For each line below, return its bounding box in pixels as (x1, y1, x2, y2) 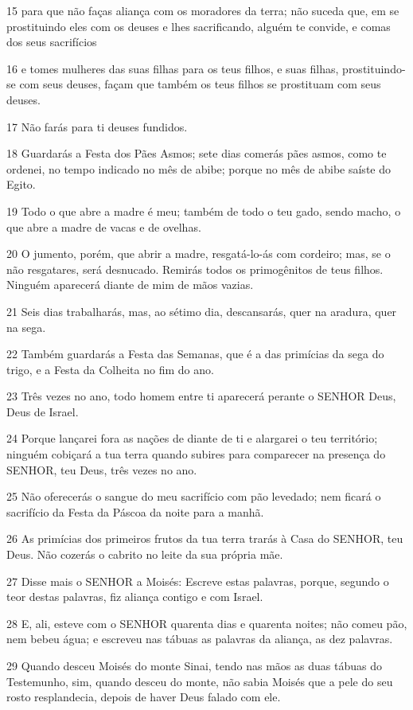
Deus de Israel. (6, 403, 79, 419)
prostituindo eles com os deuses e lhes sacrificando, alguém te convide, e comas (6, 18, 391, 34)
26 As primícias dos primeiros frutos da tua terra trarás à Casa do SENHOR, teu (6, 530, 403, 547)
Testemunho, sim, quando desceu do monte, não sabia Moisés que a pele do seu (6, 673, 393, 689)
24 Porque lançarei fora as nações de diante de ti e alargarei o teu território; (6, 430, 378, 447)
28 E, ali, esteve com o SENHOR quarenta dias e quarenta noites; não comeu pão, (6, 614, 407, 631)
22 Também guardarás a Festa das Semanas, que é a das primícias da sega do (6, 345, 384, 362)
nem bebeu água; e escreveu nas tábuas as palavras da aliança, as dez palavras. (6, 630, 393, 647)
